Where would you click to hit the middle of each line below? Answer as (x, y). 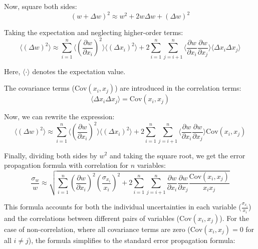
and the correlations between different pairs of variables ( (92, 218)
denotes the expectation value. (79, 71)
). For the (234, 218)
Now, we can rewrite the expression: (59, 116)
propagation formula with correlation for (66, 165)
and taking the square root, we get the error (177, 155)
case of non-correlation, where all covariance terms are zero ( (97, 229)
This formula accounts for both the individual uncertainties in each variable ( (123, 207)
